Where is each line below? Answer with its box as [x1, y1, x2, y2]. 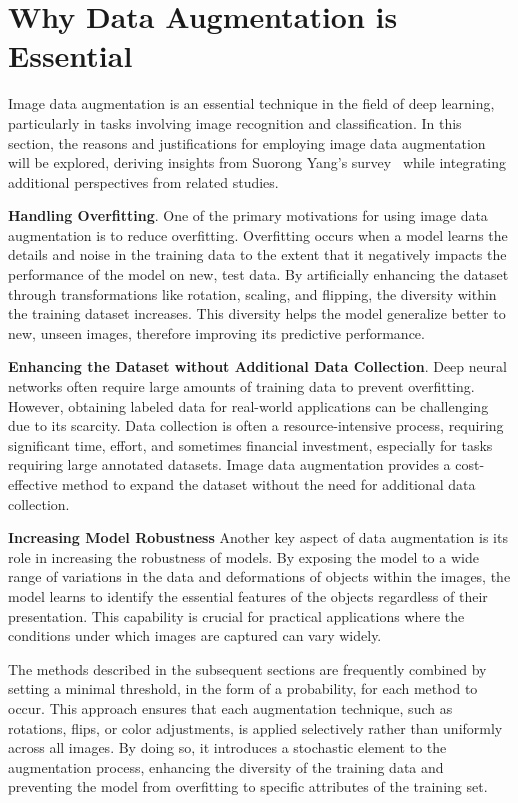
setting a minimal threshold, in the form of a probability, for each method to [8, 678, 478, 699]
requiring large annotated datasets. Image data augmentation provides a [8, 454, 451, 475]
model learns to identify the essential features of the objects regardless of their [8, 585, 488, 606]
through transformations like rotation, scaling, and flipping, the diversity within [8, 283, 497, 304]
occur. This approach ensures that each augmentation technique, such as [8, 697, 453, 718]
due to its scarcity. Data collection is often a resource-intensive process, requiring [8, 415, 504, 436]
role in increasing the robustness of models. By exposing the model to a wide [8, 546, 479, 567]
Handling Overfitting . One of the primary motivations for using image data [8, 205, 488, 226]
